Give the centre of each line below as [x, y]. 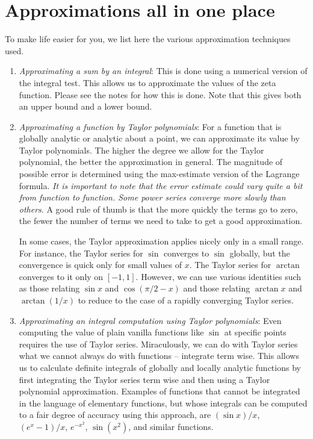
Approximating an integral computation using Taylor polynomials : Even [150, 320]
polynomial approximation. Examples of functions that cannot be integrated [160, 391]
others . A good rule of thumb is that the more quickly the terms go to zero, [158, 209]
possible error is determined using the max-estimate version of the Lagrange [159, 174]
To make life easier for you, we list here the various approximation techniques [148, 39]
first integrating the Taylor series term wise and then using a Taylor [144, 379]
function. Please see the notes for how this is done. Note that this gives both [160, 94]
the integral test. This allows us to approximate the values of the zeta [147, 82]
